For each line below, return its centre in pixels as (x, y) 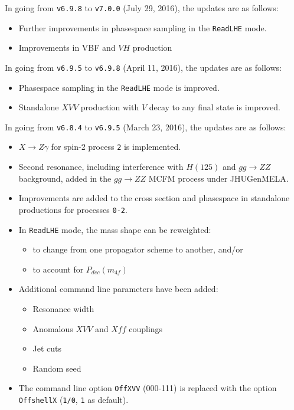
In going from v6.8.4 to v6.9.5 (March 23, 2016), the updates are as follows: (146, 127)
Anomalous (53, 328)
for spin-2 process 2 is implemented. (116, 147)
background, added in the (65, 178)
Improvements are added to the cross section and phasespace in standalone (154, 198)
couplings (146, 328)
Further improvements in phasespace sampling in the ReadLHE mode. (143, 27)
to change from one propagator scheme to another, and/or (138, 249)
